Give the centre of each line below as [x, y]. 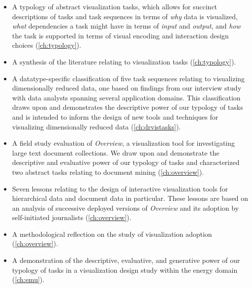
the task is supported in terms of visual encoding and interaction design [120, 35]
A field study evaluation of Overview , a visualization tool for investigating [124, 143]
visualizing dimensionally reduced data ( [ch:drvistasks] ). [96, 126]
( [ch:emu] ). [28, 279]
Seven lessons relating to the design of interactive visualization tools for [120, 188]
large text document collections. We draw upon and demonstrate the [116, 152]
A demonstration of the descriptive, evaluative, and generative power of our [126, 260]
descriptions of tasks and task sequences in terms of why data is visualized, [125, 16]
